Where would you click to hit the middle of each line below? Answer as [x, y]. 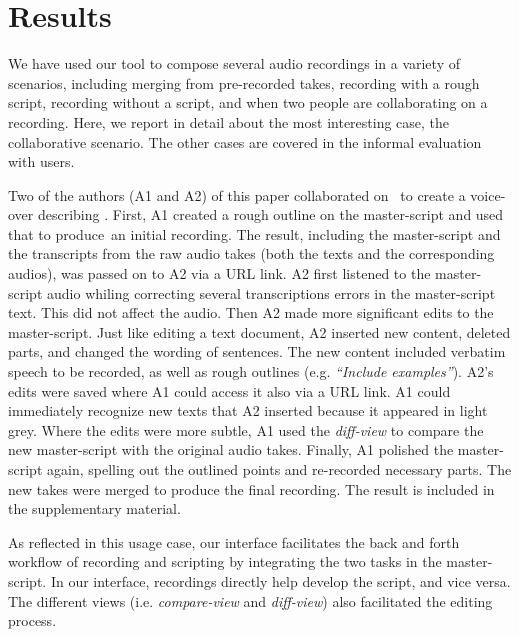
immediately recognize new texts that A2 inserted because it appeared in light [248, 410]
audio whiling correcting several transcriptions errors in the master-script [271, 292]
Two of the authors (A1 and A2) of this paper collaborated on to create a [237, 194]
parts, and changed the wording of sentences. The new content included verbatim [257, 351]
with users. [41, 161]
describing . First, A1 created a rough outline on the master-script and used [270, 214]
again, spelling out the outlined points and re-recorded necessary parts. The [279, 469]
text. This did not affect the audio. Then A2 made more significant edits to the [251, 312]
